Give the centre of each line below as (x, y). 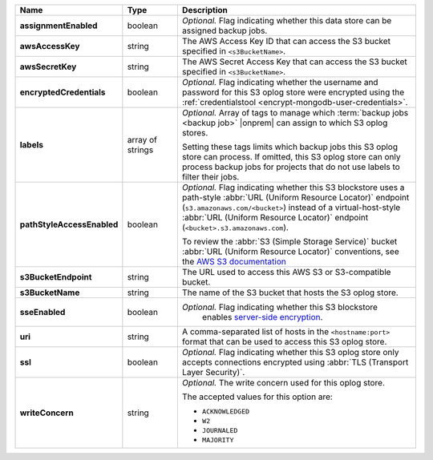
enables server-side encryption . (262, 317)
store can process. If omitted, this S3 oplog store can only (291, 157)
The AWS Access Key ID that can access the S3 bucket (286, 41)
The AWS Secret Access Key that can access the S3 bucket (295, 62)
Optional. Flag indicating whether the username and (280, 82)
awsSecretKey (48, 67)
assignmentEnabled (59, 26)
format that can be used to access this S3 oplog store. (284, 342)
